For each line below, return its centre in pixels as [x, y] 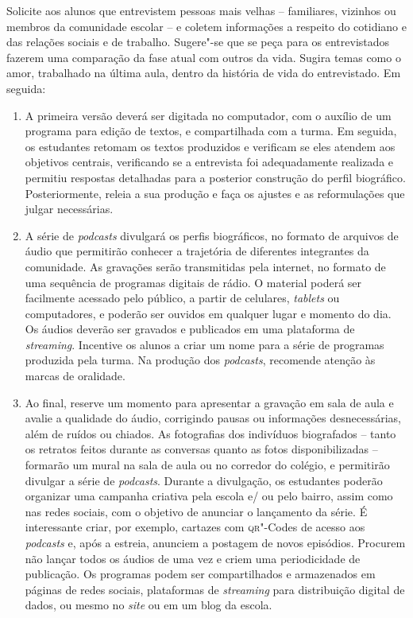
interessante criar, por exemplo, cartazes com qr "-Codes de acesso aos [195, 527]
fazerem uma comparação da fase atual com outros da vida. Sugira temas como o [204, 57]
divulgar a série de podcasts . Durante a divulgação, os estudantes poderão [204, 480]
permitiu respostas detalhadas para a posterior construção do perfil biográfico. [215, 177]
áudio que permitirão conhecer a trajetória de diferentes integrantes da [197, 251]
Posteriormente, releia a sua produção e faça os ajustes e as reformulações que [215, 193]
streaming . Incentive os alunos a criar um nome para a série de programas [205, 344]
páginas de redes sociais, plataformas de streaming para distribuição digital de [215, 589]
